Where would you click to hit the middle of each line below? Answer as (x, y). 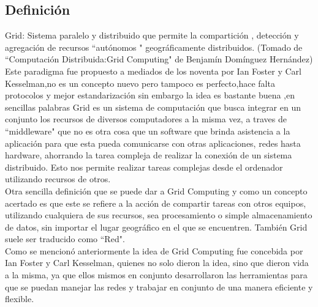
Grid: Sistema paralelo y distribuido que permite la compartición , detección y (152, 35)
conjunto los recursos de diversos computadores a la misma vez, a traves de (146, 119)
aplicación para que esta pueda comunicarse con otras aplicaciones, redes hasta (153, 143)
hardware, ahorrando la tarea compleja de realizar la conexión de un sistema (149, 155)
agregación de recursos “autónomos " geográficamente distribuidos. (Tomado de (154, 47)
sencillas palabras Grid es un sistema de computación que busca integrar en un (153, 107)
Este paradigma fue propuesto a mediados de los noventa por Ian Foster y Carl (153, 71)
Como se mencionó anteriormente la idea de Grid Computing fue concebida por (154, 250)
